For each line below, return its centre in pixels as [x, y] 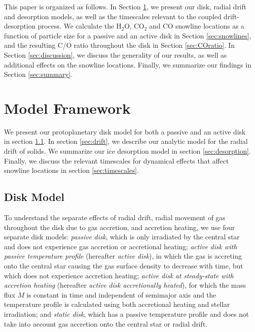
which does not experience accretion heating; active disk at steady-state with [119, 275]
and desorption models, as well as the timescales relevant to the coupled [113, 16]
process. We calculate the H [80, 26]
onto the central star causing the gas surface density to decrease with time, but [124, 266]
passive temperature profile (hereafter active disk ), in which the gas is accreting [123, 256]
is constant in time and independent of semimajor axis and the [121, 294]
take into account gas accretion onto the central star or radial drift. [106, 323]
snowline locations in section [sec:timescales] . [72, 170]
